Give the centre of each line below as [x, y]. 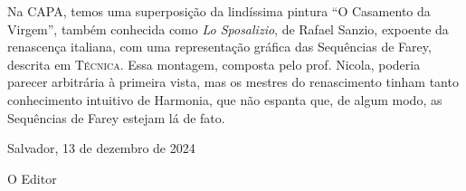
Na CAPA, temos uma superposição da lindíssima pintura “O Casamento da [219, 11]
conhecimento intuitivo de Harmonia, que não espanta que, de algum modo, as [225, 99]
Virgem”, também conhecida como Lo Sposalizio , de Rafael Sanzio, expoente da [228, 29]
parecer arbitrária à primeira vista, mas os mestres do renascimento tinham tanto [233, 82]
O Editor [32, 178]
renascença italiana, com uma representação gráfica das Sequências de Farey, [219, 47]
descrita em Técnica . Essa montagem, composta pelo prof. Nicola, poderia [214, 64]
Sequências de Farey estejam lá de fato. [116, 117]
